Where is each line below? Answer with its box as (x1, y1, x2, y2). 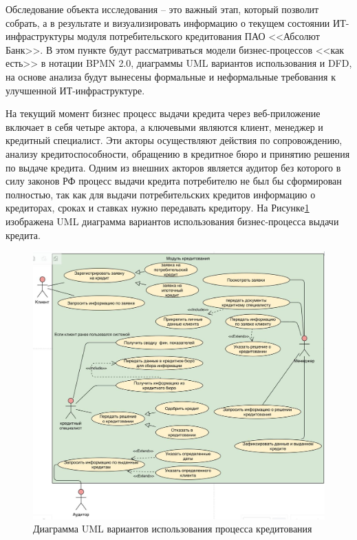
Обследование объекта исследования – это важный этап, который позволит (6, 2, 319, 16)
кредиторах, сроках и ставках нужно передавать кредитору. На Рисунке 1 (6, 200, 310, 215)
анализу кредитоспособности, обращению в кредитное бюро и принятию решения (6, 146, 350, 160)
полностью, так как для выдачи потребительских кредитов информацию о (6, 187, 316, 201)
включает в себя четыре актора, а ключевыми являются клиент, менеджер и (6, 119, 323, 134)
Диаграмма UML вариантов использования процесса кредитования (33, 521, 312, 536)
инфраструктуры (6, 29, 74, 43)
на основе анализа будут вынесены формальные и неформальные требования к (6, 69, 336, 83)
